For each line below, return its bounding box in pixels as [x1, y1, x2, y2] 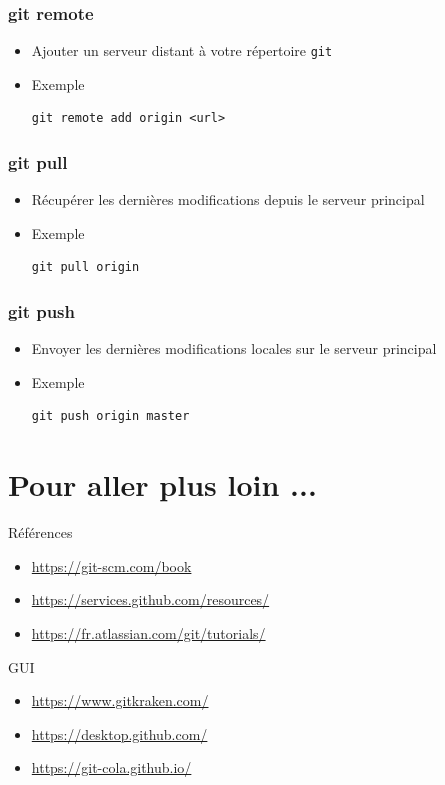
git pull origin [31, 260, 140, 275]
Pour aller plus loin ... [8, 464, 317, 505]
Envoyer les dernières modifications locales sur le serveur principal [31, 338, 437, 359]
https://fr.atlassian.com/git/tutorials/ [31, 622, 266, 643]
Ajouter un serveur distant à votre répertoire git [31, 40, 333, 61]
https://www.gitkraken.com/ [31, 690, 209, 711]
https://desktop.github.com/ [31, 723, 208, 744]
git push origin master [31, 409, 190, 424]
